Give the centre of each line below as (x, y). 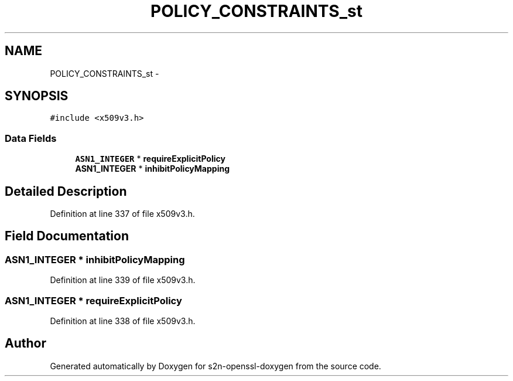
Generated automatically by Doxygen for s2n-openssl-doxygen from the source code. (216, 366)
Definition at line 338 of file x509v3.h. (123, 321)
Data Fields (31, 138)
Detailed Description (66, 191)
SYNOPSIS (37, 96)
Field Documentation (67, 236)
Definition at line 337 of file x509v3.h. (122, 214)
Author (25, 343)
